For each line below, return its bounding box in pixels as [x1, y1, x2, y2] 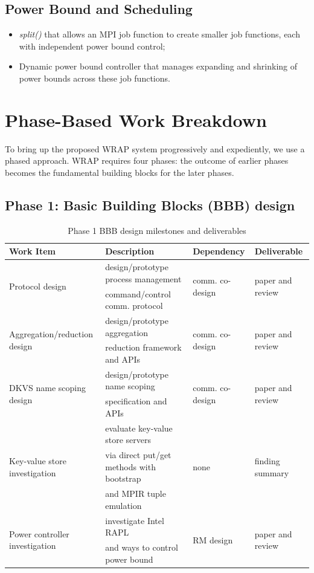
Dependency [193, 245, 245, 257]
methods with [105, 460, 156, 473]
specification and [105, 395, 167, 407]
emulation [105, 499, 142, 511]
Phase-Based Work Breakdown [5, 107, 267, 132]
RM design [193, 533, 233, 546]
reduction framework [105, 341, 182, 354]
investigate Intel [105, 514, 164, 526]
